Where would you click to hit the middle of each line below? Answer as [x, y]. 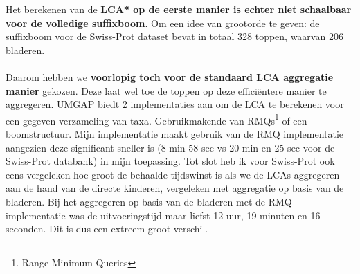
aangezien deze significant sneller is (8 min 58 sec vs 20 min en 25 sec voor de [170, 147]
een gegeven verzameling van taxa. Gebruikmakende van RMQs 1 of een [156, 119]
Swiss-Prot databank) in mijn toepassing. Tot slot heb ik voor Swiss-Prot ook [170, 161]
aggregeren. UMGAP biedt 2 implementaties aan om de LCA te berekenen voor [175, 104]
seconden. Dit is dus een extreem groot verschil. [107, 229]
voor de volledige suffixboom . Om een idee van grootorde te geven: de [163, 22]
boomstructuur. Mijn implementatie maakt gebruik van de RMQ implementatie [175, 134]
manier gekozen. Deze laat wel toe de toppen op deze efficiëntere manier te [166, 90]
